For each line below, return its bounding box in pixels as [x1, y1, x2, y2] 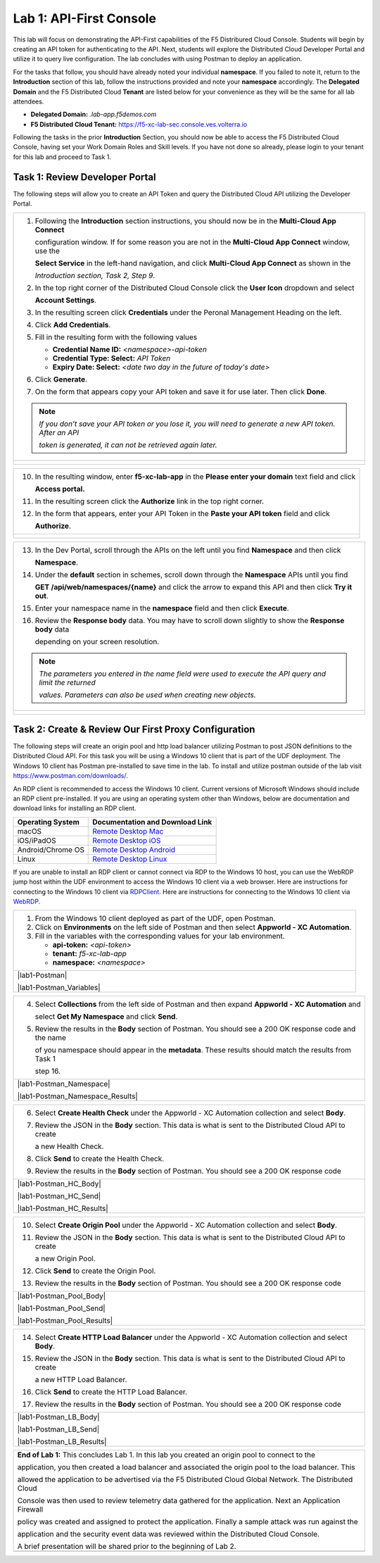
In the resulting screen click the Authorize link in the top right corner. [34, 496, 264, 506]
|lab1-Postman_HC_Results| [17, 1204, 108, 1214]
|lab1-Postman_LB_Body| [17, 1412, 100, 1422]
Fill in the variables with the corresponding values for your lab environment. [34, 931, 285, 941]
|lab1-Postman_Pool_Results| [17, 1316, 113, 1326]
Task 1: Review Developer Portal [13, 171, 156, 183]
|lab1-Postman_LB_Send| [17, 1424, 100, 1434]
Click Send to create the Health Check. [34, 1154, 165, 1164]
